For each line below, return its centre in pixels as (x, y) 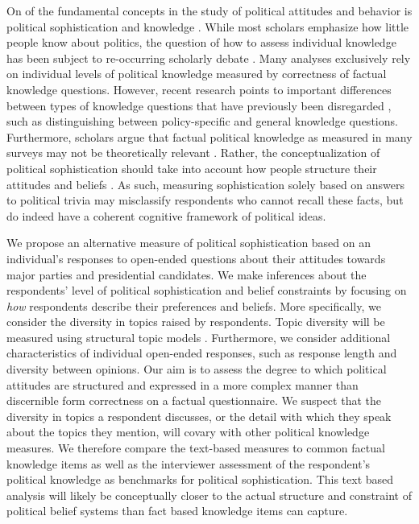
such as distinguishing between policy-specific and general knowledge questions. (202, 121)
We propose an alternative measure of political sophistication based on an (189, 243)
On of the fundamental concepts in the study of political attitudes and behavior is (209, 10)
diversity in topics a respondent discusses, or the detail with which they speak (199, 416)
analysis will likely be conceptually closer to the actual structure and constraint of (209, 495)
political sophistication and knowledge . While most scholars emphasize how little (208, 26)
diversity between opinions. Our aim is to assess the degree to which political (197, 369)
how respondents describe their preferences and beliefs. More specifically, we (194, 305)
